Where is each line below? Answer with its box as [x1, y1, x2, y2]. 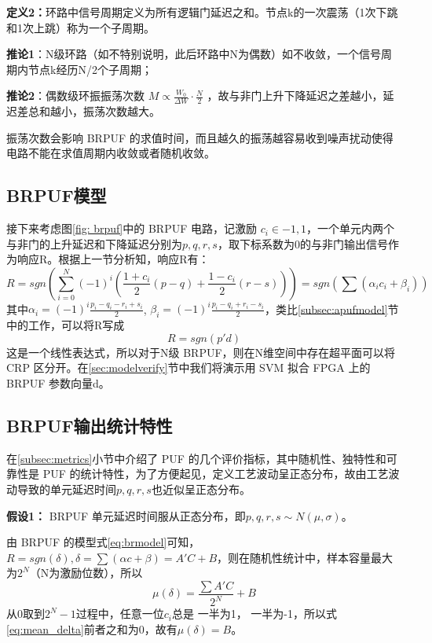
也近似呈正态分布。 [151, 481, 251, 498]
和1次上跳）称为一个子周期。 [6, 19, 155, 35]
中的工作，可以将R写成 [6, 317, 125, 333]
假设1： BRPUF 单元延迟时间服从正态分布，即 [6, 507, 246, 524]
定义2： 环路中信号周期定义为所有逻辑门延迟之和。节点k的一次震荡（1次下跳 [6, 4, 398, 20]
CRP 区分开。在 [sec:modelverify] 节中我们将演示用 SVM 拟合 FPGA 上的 [6, 359, 371, 376]
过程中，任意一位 [75, 605, 164, 622]
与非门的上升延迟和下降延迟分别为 [6, 235, 182, 252]
